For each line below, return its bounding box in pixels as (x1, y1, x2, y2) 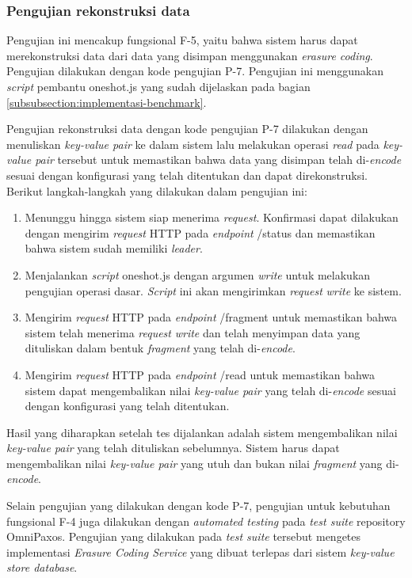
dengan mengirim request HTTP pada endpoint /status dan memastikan (25, 224, 376, 241)
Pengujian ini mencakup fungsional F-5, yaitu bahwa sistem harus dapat (6, 32, 358, 48)
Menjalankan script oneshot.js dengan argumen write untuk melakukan (25, 266, 371, 283)
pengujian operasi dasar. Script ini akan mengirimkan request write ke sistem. (25, 282, 402, 299)
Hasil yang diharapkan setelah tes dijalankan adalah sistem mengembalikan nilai (6, 424, 398, 440)
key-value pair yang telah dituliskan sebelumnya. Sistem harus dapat (6, 439, 340, 456)
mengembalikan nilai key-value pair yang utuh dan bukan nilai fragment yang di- (6, 454, 399, 471)
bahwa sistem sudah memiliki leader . (25, 240, 203, 257)
